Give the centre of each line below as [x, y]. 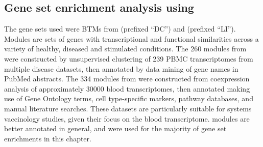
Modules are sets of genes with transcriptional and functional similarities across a [131, 38]
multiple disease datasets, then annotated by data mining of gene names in [121, 68]
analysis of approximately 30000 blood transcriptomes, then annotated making [127, 88]
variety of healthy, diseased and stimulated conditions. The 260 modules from [125, 49]
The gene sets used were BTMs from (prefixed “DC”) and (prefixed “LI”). [120, 29]
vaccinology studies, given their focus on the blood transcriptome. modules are [127, 118]
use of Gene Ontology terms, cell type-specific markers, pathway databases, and [129, 98]
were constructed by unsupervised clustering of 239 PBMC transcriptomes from [129, 58]
